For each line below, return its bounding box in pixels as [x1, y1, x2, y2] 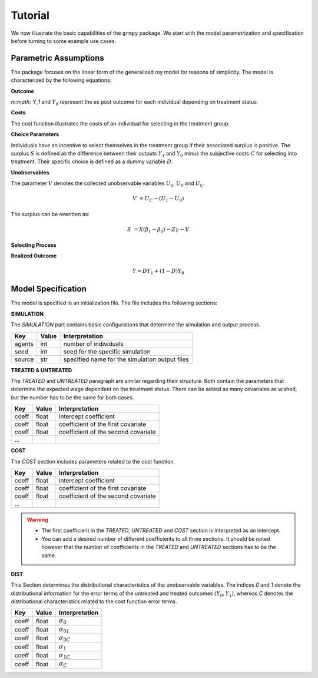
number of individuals [63, 339, 124, 348]
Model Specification [11, 284, 87, 294]
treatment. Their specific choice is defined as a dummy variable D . [11, 158, 173, 165]
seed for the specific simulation [63, 348, 151, 356]
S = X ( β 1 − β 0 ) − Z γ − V [127, 226, 190, 234]
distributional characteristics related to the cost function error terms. [11, 598, 177, 605]
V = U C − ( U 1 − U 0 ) [132, 195, 184, 203]
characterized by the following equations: [11, 77, 112, 84]
